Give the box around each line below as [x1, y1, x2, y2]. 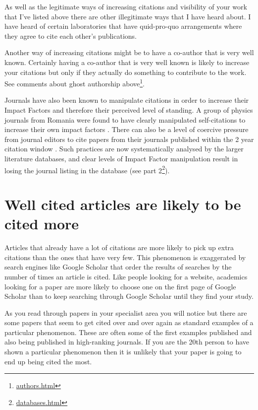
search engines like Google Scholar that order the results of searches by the [4, 262, 232, 272]
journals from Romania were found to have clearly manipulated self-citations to [4, 114, 246, 125]
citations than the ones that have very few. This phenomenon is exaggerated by [4, 252, 246, 262]
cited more [4, 213, 79, 234]
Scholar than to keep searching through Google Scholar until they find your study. [4, 291, 254, 301]
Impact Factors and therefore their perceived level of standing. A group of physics [4, 105, 253, 115]
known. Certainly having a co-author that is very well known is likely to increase [4, 57, 250, 67]
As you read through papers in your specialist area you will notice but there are [4, 307, 247, 318]
